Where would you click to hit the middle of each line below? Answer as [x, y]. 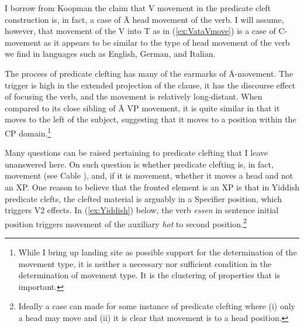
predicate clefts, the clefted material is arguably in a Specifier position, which [144, 198]
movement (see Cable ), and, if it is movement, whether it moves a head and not [149, 175]
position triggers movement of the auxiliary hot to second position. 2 [126, 223]
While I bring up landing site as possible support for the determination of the [158, 252]
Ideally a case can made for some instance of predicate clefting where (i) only [157, 306]
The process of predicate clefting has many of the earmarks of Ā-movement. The [149, 73]
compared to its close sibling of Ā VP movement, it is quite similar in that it [142, 107]
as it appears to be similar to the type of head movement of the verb [167, 42]
